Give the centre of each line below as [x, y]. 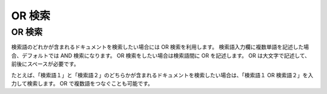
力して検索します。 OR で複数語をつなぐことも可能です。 [82, 83]
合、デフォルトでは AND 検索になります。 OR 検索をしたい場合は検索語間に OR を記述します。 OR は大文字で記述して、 [161, 55]
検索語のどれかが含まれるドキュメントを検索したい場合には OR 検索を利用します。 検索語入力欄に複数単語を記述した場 [160, 47]
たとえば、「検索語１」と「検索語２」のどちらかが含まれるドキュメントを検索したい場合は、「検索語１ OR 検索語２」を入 [162, 75]
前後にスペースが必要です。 [45, 64]
